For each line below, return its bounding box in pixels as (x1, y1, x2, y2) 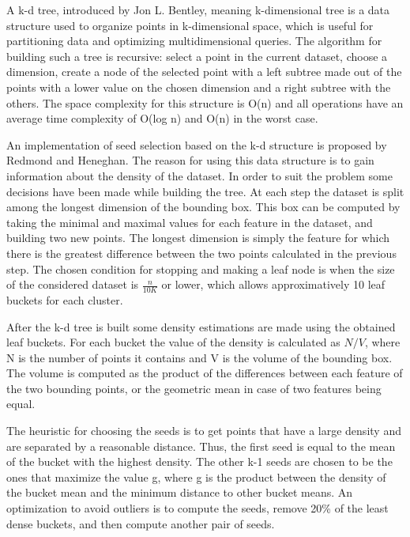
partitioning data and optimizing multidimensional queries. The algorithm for (6, 32, 382, 49)
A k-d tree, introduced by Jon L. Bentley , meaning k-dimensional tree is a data (6, 2, 390, 17)
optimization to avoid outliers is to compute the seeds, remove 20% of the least (6, 500, 389, 516)
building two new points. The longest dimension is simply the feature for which (6, 229, 390, 246)
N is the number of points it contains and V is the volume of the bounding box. (6, 349, 393, 365)
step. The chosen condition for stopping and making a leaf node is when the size (6, 260, 395, 277)
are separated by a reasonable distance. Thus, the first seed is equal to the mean (6, 437, 396, 454)
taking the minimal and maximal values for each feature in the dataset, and (6, 214, 373, 230)
